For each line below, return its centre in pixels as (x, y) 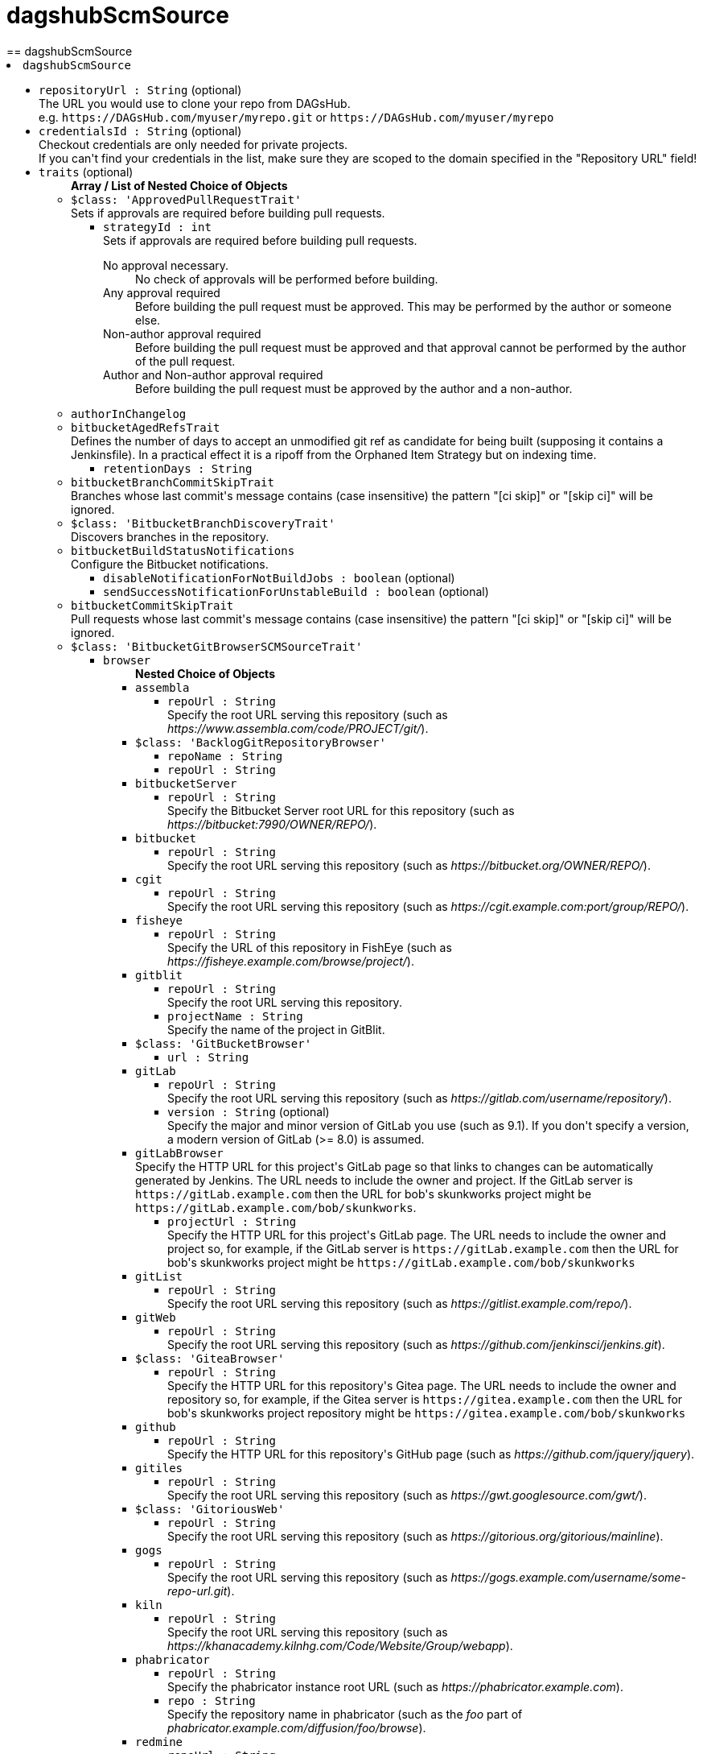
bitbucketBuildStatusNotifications (183, 550)
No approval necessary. (166, 265)
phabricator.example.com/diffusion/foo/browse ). (297, 1727)
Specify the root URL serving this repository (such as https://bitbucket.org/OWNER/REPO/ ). (409, 865)
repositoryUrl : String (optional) (140, 89)
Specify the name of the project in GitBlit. (276, 1029)
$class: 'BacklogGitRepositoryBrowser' (261, 742)
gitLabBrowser (179, 1153)
